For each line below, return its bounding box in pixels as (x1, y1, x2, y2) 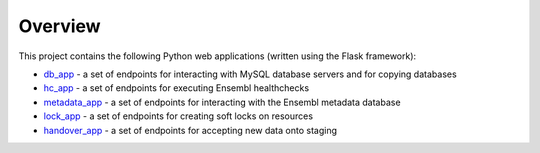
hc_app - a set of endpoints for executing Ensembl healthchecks (43, 82, 310, 94)
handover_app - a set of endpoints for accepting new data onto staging (43, 124, 337, 136)
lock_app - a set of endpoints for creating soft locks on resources (43, 110, 314, 122)
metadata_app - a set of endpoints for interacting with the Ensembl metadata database (43, 96, 401, 108)
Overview (18, 15, 101, 37)
